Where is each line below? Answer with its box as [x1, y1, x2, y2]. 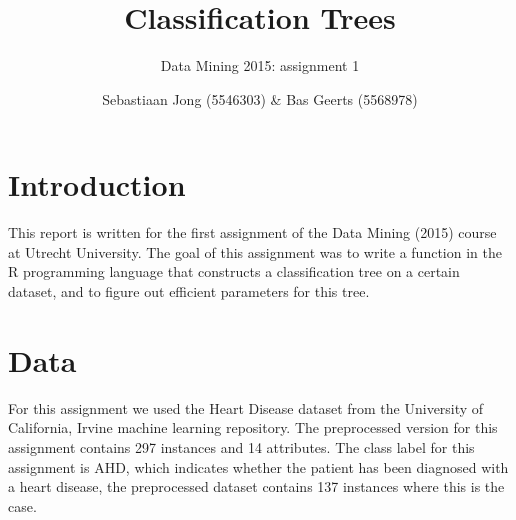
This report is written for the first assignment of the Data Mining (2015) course [8, 222, 497, 243]
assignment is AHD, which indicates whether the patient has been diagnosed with [8, 456, 509, 477]
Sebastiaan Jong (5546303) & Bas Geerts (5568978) [102, 88, 418, 109]
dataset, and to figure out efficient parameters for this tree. [8, 281, 370, 302]
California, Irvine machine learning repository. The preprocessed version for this [8, 417, 498, 438]
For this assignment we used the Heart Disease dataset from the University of [8, 397, 484, 418]
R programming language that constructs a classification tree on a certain [8, 261, 460, 282]
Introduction [8, 164, 186, 205]
